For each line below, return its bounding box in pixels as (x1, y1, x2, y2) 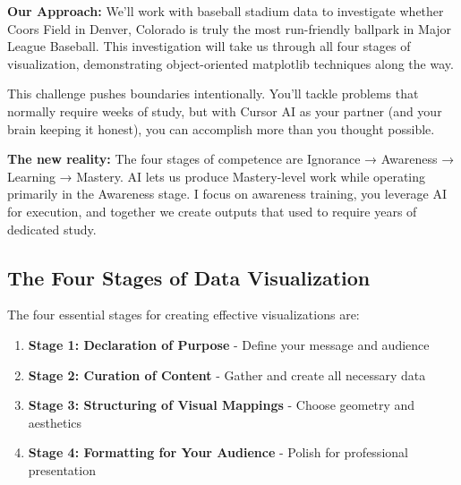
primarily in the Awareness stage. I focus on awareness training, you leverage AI (7, 184, 448, 203)
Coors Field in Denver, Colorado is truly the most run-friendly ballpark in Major (7, 19, 452, 38)
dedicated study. (7, 219, 97, 238)
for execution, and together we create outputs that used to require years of (7, 201, 417, 220)
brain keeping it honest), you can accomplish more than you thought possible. (7, 119, 435, 138)
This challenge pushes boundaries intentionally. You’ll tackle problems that (7, 84, 419, 103)
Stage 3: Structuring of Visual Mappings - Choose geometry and (28, 396, 415, 414)
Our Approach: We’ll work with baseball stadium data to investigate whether (7, 2, 444, 20)
